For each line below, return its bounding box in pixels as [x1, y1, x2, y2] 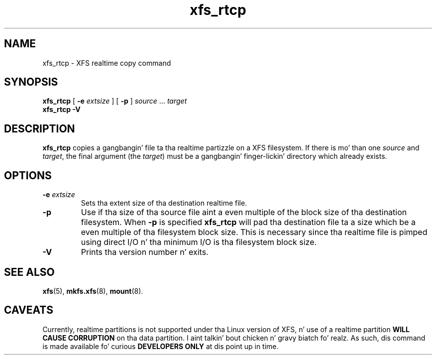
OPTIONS [4, 169, 52, 182]
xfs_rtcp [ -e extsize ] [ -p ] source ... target [42, 97, 187, 106]
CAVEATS [4, 304, 53, 317]
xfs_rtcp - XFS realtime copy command [42, 58, 171, 67]
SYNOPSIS [4, 76, 58, 89]
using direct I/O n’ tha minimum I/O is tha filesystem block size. [81, 237, 317, 247]
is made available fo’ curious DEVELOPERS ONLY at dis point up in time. [42, 342, 279, 351]
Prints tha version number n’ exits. [81, 247, 209, 257]
